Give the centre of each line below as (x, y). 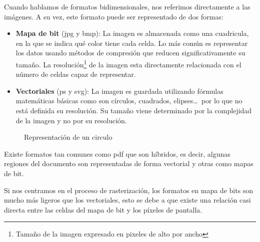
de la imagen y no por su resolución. (71, 120)
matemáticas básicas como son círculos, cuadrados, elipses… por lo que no (129, 101)
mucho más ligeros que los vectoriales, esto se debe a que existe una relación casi (127, 200)
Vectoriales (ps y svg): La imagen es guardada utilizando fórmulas (119, 91)
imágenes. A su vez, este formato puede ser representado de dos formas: (114, 16)
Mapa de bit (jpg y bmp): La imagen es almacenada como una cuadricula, (132, 33)
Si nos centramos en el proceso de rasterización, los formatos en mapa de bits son (129, 190)
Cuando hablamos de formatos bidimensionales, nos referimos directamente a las (127, 6)
